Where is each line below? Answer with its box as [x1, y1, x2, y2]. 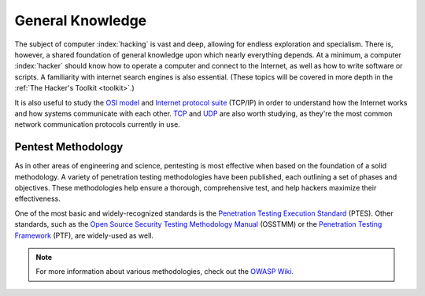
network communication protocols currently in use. [14, 120, 180, 129]
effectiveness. [14, 194, 61, 204]
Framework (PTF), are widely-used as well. [14, 231, 153, 240]
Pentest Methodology [14, 140, 124, 154]
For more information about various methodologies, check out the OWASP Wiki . [35, 267, 294, 276]
